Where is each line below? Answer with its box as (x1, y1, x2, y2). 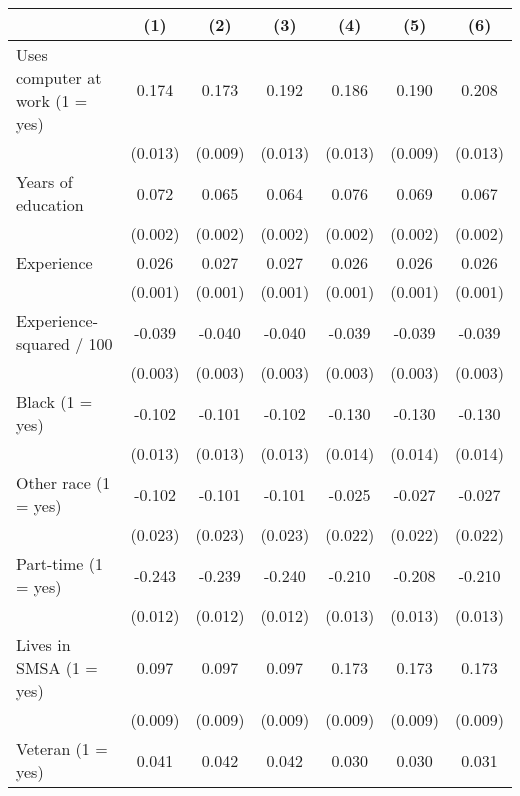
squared (16, 332, 70, 355)
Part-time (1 (16, 552, 103, 575)
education (16, 193, 84, 216)
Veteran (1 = (16, 737, 108, 760)
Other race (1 (16, 471, 111, 494)
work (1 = (16, 89, 88, 112)
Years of (16, 170, 73, 193)
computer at (16, 66, 102, 89)
